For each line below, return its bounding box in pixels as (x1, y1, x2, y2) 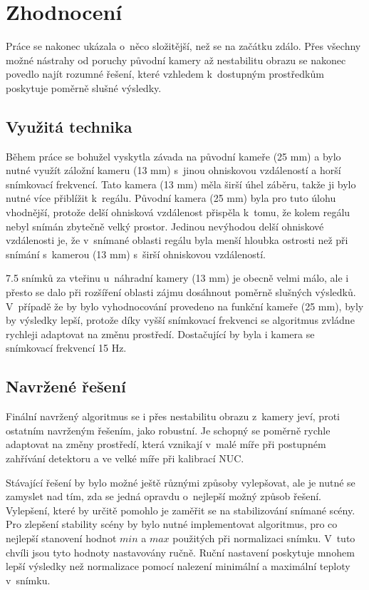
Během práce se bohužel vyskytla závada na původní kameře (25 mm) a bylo (6, 148, 341, 163)
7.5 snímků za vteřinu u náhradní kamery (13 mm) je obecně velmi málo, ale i (6, 270, 349, 285)
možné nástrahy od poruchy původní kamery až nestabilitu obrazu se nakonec (6, 52, 346, 67)
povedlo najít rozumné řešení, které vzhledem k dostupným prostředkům (6, 66, 324, 81)
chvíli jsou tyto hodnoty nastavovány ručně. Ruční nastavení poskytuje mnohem (6, 544, 355, 559)
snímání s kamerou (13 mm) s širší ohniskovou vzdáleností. (6, 246, 266, 261)
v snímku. (6, 572, 51, 587)
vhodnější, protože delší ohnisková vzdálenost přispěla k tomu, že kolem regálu (6, 205, 350, 220)
